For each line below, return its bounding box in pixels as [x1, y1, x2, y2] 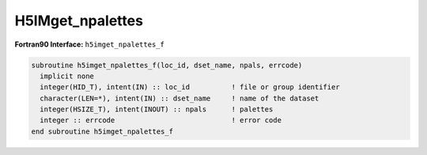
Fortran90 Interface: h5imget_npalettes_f [14, 40, 165, 49]
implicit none [40, 71, 95, 81]
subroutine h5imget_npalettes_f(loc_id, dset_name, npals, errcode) [31, 60, 303, 70]
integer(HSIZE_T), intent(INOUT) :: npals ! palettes [40, 105, 274, 114]
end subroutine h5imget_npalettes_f [31, 127, 174, 136]
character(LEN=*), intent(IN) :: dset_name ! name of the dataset [40, 93, 319, 103]
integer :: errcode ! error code [40, 115, 282, 125]
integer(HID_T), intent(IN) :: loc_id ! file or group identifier [40, 83, 340, 92]
